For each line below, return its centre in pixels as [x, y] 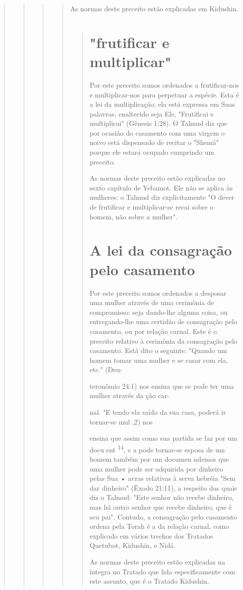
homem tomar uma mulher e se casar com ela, [159, 360]
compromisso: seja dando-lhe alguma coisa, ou [158, 312]
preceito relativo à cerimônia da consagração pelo [163, 341]
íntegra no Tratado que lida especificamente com [162, 571]
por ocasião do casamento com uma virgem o [157, 132]
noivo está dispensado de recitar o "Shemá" [154, 142]
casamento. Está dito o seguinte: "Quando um [158, 350]
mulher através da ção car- [129, 395]
